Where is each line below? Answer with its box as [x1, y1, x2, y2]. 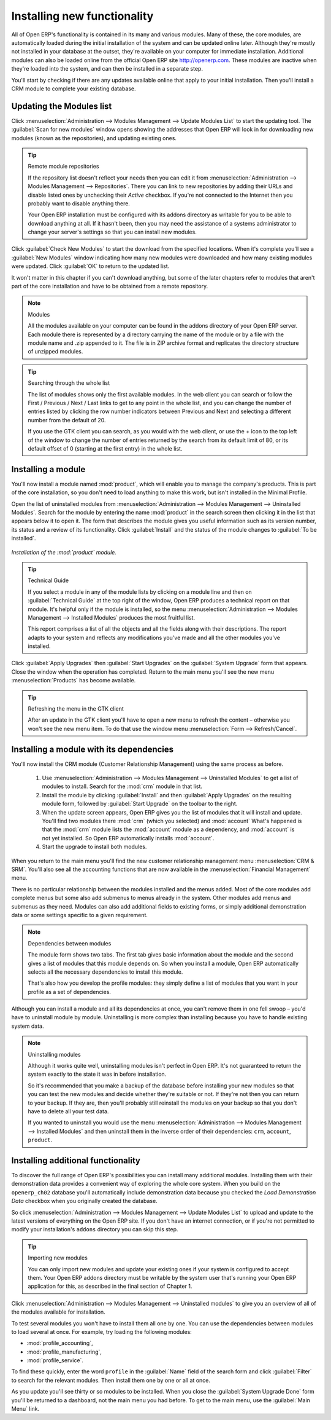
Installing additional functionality [11, 1155, 141, 1166]
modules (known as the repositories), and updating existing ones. [11, 134, 177, 141]
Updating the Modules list [11, 101, 112, 111]
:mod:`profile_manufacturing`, [26, 1348, 102, 1355]
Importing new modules [28, 1254, 88, 1261]
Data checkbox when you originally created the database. [11, 1197, 158, 1205]
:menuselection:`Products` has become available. [11, 677, 136, 684]
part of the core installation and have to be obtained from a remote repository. [11, 283, 208, 290]
